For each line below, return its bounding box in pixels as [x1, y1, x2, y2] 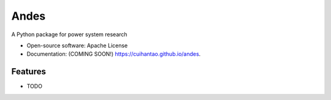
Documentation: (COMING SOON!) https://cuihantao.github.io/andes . [26, 50, 201, 58]
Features [11, 66, 46, 77]
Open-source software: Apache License [26, 42, 128, 49]
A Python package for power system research [11, 31, 128, 38]
